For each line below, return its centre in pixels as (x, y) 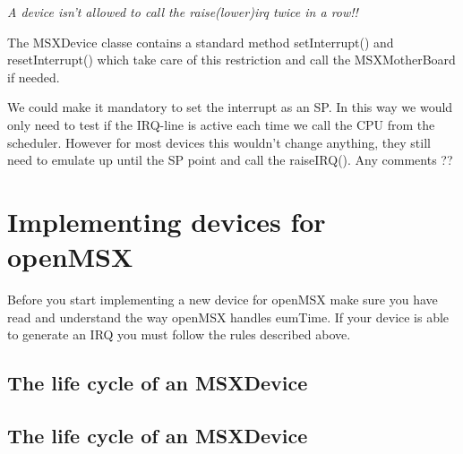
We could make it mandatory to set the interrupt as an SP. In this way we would (230, 107)
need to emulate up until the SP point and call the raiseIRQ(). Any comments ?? (230, 160)
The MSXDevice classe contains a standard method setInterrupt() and (201, 42)
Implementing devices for (167, 221)
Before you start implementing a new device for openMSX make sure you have (223, 300)
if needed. (34, 77)
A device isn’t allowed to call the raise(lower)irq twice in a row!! (183, 12)
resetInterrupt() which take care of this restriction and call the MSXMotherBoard (231, 60)
